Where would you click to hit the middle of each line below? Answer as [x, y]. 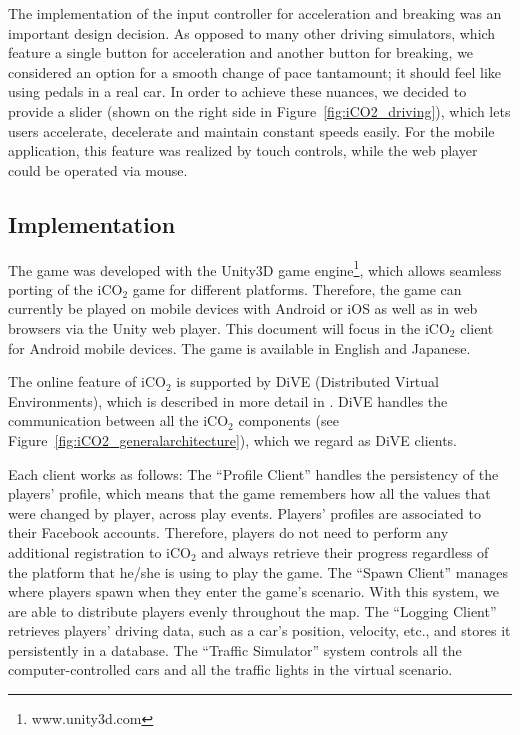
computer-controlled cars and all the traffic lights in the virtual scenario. [230, 669]
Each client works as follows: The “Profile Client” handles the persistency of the [253, 473]
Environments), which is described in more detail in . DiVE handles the [228, 400]
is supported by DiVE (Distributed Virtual [307, 381]
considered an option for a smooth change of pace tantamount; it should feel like [255, 71]
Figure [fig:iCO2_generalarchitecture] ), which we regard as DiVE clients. [232, 439]
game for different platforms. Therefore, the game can [297, 288]
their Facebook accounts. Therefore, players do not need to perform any [228, 532]
